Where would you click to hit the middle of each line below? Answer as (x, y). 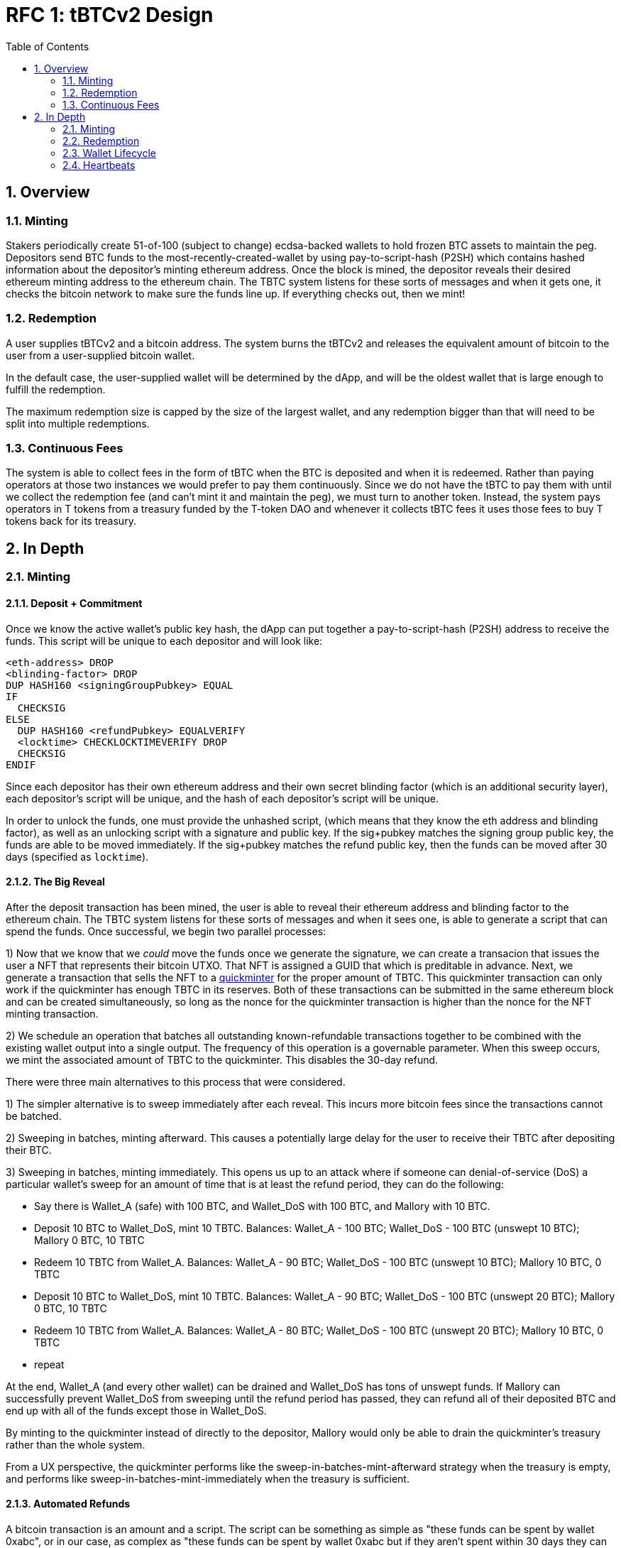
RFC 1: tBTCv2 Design (110, 15)
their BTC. (29, 1150)
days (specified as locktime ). (77, 856)
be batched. (34, 1116)
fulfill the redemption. (56, 389)
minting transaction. (52, 1013)
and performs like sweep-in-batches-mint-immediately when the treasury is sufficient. (208, 1478)
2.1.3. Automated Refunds (68, 1504)
